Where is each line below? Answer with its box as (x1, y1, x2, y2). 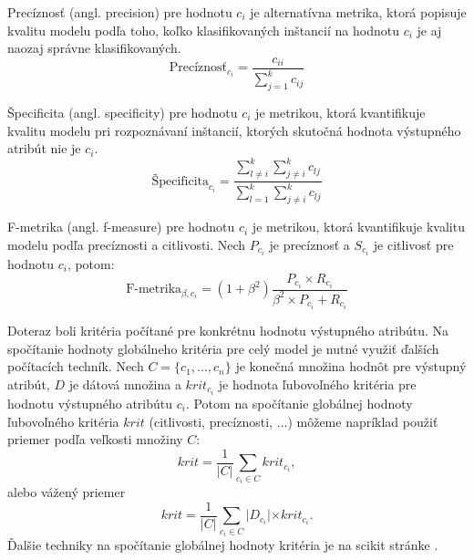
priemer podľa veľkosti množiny (7, 430, 183, 449)
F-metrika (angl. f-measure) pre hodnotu (7, 217, 235, 236)
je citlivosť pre (373, 234, 454, 254)
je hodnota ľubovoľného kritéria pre (218, 374, 417, 393)
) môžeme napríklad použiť (287, 411, 438, 430)
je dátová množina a (68, 374, 181, 393)
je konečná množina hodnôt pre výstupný (235, 357, 467, 376)
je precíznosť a (269, 234, 350, 254)
